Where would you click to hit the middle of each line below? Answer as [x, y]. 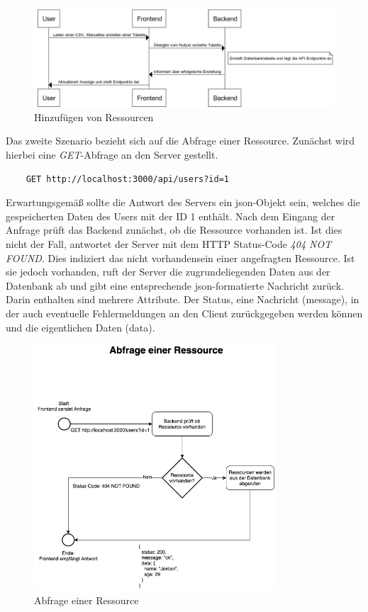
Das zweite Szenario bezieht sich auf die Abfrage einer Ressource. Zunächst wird [180, 141]
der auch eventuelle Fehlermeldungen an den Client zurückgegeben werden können [184, 313]
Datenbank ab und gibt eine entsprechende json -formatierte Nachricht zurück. [175, 285]
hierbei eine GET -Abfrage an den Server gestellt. [112, 155]
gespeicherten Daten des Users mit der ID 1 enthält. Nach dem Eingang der [171, 216]
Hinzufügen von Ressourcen [94, 117]
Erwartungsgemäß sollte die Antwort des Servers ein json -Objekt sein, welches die [183, 202]
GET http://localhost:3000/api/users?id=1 [127, 179]
